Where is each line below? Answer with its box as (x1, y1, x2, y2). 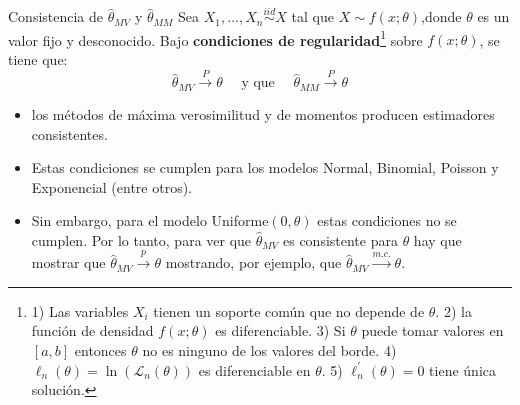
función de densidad (31, 320, 154, 341)
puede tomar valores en (361, 320, 504, 341)
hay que (413, 229, 462, 250)
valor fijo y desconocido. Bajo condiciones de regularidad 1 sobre (8, 26, 423, 50)
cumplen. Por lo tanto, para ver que (31, 229, 252, 250)
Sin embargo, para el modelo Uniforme (31, 210, 269, 231)
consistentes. (31, 123, 108, 144)
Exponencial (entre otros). (31, 176, 192, 197)
